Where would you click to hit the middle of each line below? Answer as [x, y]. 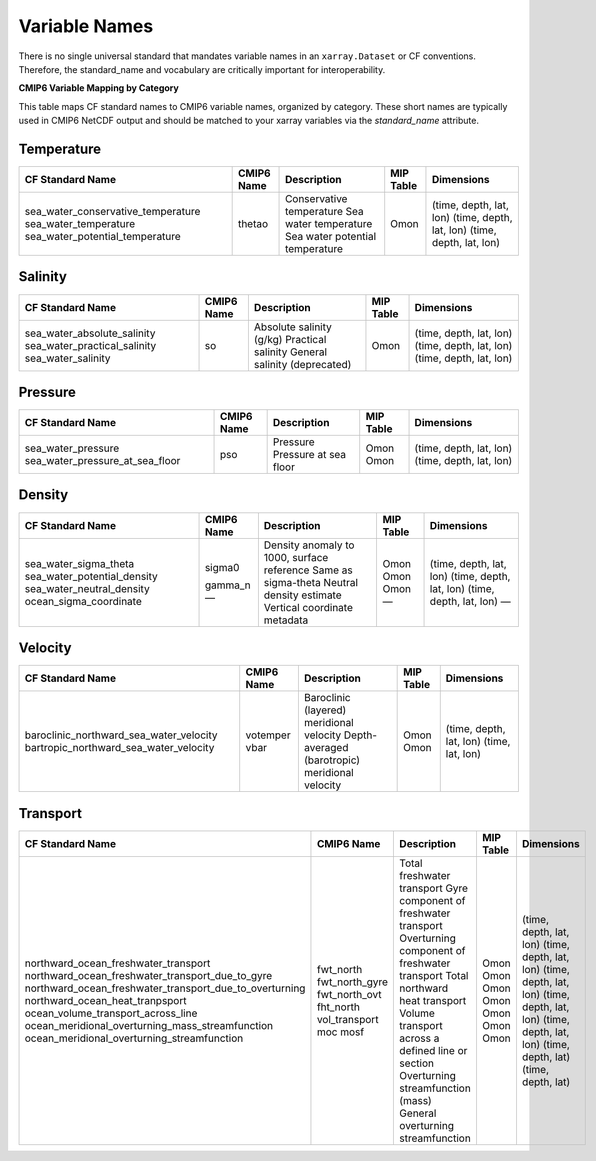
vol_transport [347, 1019]
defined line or [433, 1050]
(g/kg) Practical [290, 339]
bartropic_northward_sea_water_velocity [119, 748]
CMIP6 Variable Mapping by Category [98, 88]
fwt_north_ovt [349, 994]
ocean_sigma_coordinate [83, 601]
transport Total [434, 975]
